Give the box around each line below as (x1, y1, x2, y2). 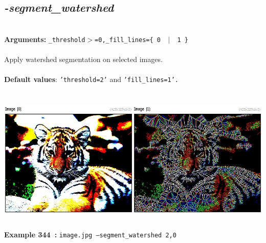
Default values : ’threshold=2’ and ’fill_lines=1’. (4, 74, 179, 85)
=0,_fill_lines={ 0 (95, 36, 161, 44)
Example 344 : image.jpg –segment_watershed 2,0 (4, 229, 176, 240)
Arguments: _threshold (4, 33, 85, 44)
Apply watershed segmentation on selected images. (4, 54, 163, 65)
